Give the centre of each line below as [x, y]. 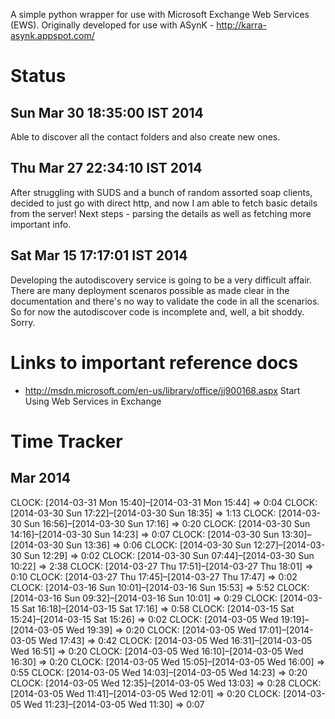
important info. [41, 224]
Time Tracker [66, 441]
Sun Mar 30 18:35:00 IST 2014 [107, 112]
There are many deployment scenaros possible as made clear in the [150, 290]
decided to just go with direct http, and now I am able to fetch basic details [164, 203]
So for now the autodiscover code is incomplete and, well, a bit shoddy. [157, 311]
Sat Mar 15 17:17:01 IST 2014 [99, 255]
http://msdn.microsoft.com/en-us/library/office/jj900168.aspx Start [162, 390]
